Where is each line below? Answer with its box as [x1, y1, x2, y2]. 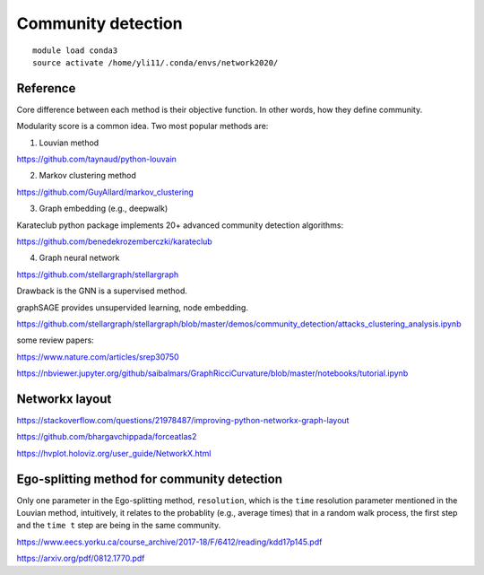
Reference [16, 81, 76, 96]
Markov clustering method [39, 170, 136, 181]
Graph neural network [39, 252, 120, 264]
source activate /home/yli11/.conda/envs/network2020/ [32, 57, 279, 67]
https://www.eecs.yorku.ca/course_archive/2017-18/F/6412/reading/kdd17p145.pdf [16, 536, 323, 547]
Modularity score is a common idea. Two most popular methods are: [16, 121, 269, 132]
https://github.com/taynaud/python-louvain [16, 153, 177, 165]
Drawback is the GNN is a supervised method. [16, 285, 188, 296]
